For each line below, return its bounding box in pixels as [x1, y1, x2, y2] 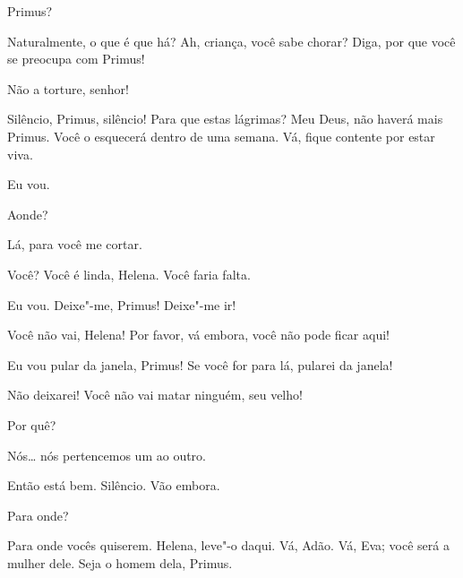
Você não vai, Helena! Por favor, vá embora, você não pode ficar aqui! [7, 325, 390, 344]
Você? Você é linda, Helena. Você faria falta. [7, 264, 251, 283]
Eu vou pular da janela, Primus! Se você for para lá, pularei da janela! [7, 355, 393, 374]
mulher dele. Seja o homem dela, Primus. [7, 553, 233, 572]
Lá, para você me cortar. [7, 235, 142, 254]
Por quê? [7, 415, 56, 434]
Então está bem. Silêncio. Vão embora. [7, 476, 220, 495]
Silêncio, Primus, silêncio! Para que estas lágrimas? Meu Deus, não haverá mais [7, 109, 443, 128]
